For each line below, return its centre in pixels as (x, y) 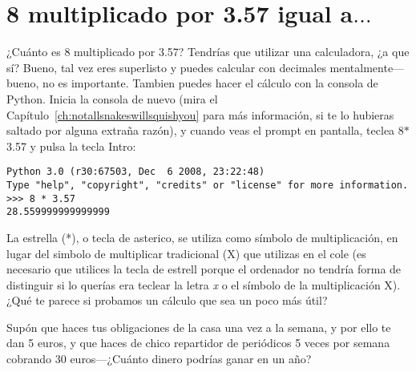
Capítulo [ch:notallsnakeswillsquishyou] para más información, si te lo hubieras (200, 114)
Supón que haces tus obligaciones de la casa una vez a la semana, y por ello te (199, 327)
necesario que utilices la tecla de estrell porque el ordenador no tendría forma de (204, 269)
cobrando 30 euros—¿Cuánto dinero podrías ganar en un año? (159, 359)
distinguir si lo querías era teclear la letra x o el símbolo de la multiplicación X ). (204, 284)
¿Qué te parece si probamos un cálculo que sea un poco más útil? (167, 300)
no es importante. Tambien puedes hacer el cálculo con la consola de (210, 83)
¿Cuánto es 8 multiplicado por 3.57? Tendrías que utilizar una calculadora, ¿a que (208, 52)
